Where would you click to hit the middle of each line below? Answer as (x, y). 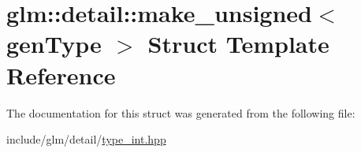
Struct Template (238, 44)
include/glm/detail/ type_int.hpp (86, 139)
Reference (61, 75)
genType (54, 44)
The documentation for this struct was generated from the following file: (181, 112)
